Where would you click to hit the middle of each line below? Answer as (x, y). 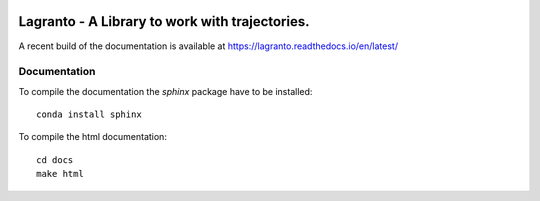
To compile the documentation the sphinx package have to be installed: (165, 91)
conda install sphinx (89, 114)
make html (60, 174)
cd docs (55, 159)
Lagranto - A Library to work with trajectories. (164, 21)
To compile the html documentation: (92, 137)
